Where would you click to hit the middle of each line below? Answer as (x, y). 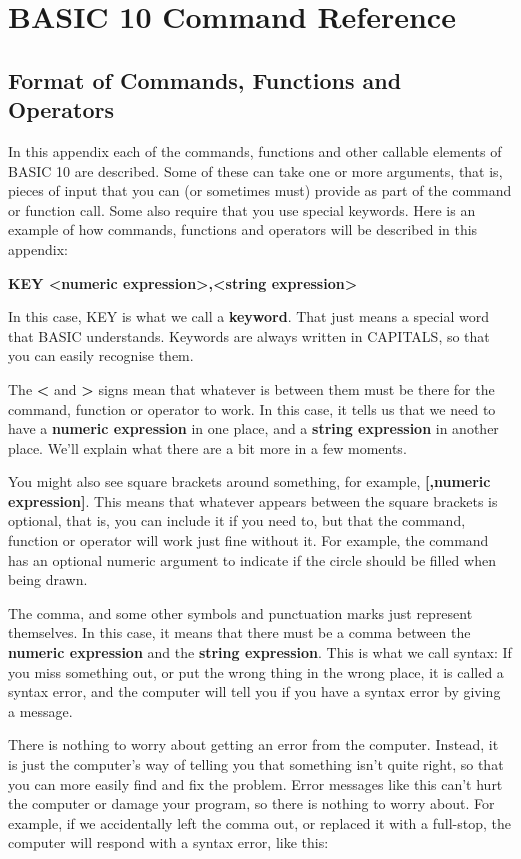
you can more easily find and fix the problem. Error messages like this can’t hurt (255, 783)
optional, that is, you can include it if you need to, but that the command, (237, 520)
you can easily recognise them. (101, 355)
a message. (40, 710)
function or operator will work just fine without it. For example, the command (248, 540)
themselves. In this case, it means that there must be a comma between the (239, 632)
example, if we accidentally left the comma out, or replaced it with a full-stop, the (259, 822)
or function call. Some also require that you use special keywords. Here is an (242, 209)
